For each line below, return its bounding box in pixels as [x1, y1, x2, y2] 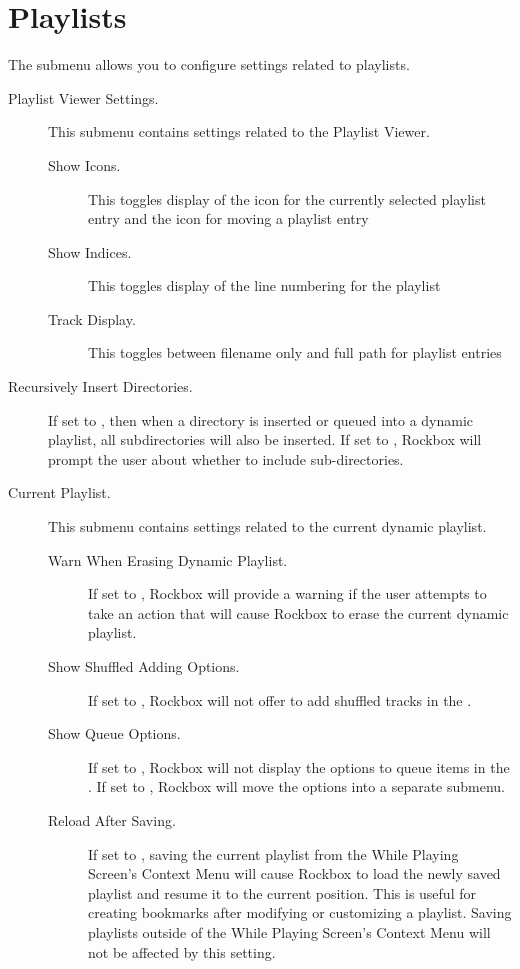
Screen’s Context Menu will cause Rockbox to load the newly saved [88, 863, 501, 884]
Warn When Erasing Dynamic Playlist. [48, 549, 288, 570]
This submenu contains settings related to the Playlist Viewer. [48, 121, 430, 142]
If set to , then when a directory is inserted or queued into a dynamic [48, 409, 474, 430]
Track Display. [48, 308, 136, 329]
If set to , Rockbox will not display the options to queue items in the [88, 756, 510, 777]
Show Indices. [48, 241, 132, 262]
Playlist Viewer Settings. [8, 87, 159, 108]
